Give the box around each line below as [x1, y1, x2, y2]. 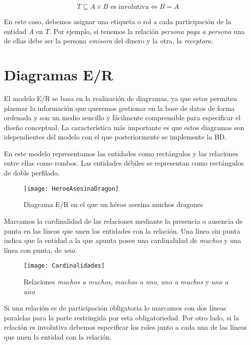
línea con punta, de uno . [4, 244, 77, 255]
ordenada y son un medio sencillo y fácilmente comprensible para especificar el [4, 112, 241, 123]
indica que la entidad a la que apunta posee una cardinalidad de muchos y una [4, 235, 241, 245]
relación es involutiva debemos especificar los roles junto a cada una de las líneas [4, 322, 247, 332]
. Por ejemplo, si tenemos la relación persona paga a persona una [49, 26, 245, 36]
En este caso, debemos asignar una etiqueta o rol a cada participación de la [4, 16, 231, 26]
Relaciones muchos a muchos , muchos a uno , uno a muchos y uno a [24, 276, 228, 286]
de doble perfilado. [4, 168, 60, 178]
